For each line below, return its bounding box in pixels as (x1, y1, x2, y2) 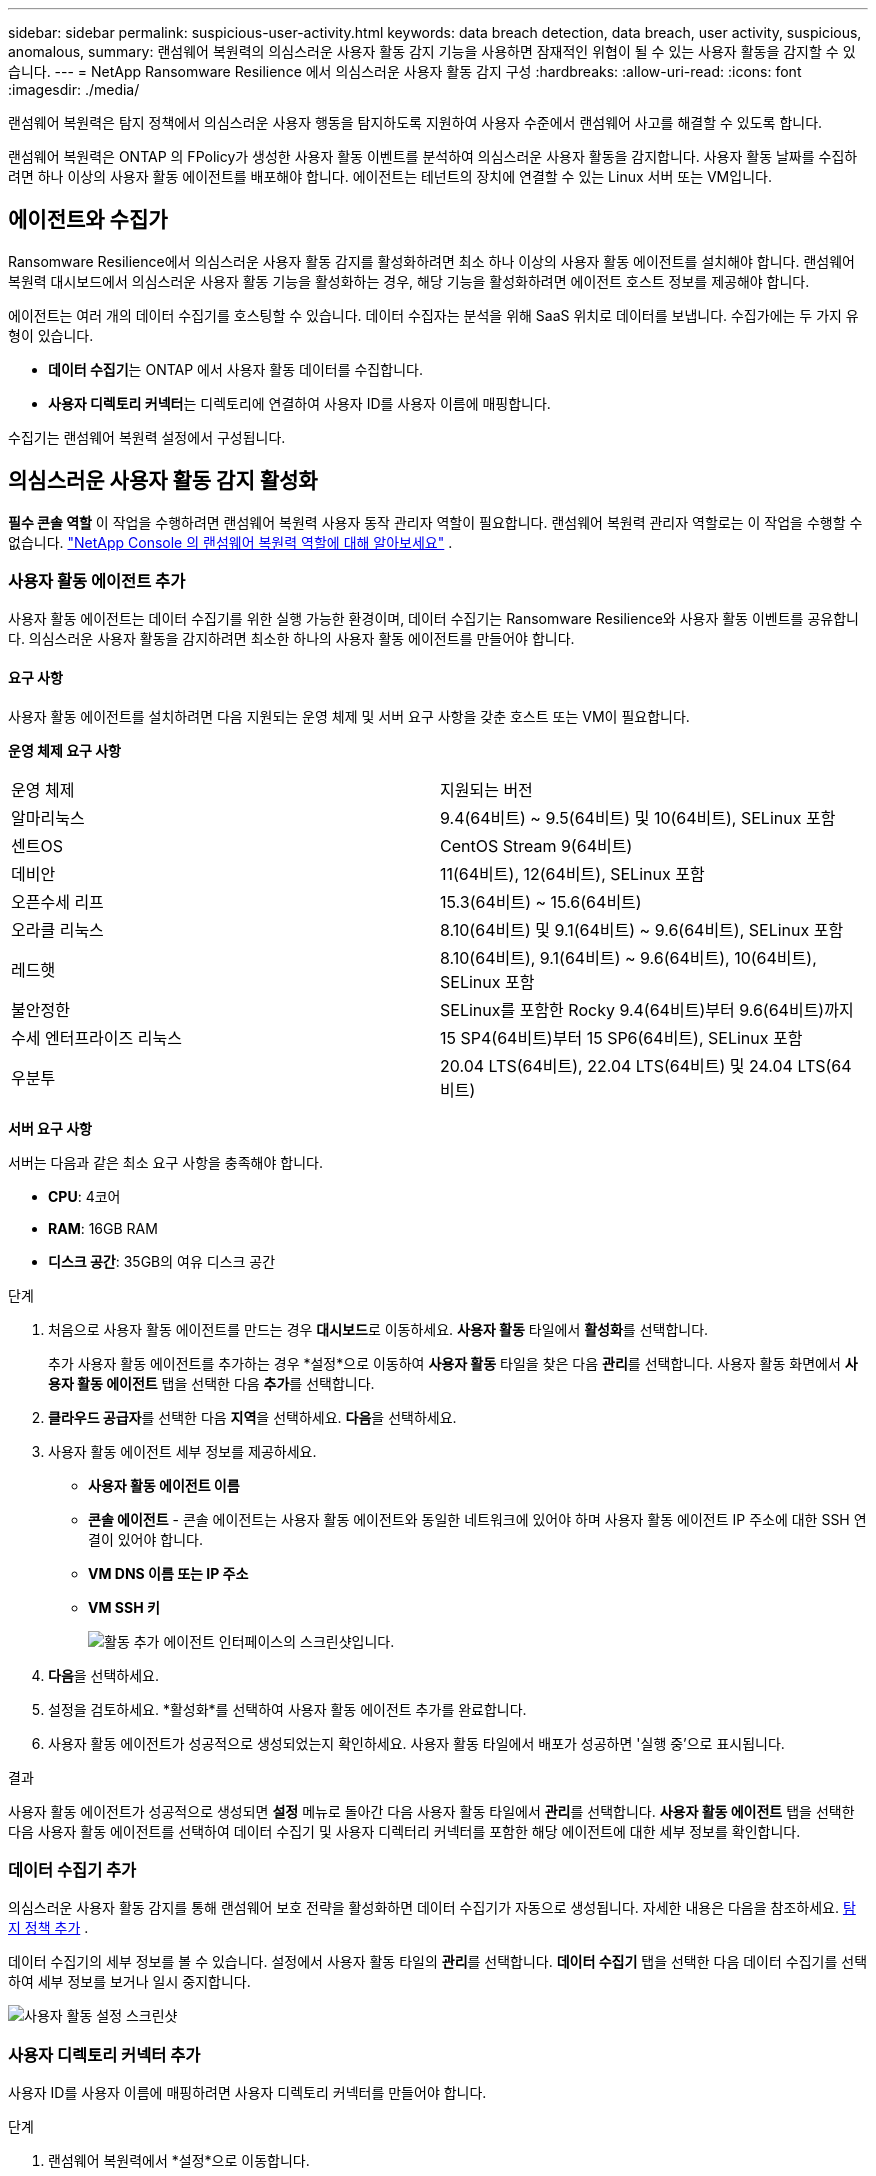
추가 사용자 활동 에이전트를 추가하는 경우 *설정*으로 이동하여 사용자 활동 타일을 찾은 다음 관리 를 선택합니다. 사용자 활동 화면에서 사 (48, 1354, 858, 1372)
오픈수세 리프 (11, 891, 104, 912)
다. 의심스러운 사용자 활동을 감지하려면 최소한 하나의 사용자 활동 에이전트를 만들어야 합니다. (8, 630, 575, 648)
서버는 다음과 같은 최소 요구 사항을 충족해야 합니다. (8, 1153, 323, 1171)
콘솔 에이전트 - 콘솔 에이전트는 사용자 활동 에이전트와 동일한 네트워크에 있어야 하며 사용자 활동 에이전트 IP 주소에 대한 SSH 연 (88, 1510, 867, 1528)
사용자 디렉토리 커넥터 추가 (8, 2044, 201, 2065)
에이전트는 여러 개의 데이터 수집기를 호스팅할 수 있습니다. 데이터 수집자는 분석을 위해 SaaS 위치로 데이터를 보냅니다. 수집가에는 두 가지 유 (8, 306, 859, 324)
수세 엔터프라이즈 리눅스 (11, 1027, 182, 1048)
